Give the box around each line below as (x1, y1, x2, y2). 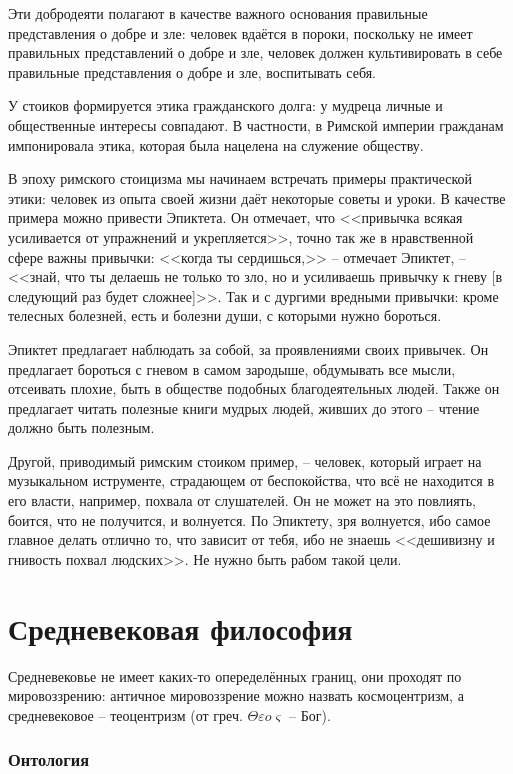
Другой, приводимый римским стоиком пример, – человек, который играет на (8, 450, 482, 471)
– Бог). (289, 704, 331, 725)
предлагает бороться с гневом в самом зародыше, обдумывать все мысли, (8, 358, 456, 379)
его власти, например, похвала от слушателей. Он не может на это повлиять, (8, 490, 477, 511)
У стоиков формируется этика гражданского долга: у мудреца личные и (8, 95, 443, 116)
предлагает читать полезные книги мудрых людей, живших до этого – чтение (8, 397, 480, 418)
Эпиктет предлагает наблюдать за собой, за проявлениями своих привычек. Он (8, 338, 489, 359)
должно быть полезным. (8, 417, 155, 438)
